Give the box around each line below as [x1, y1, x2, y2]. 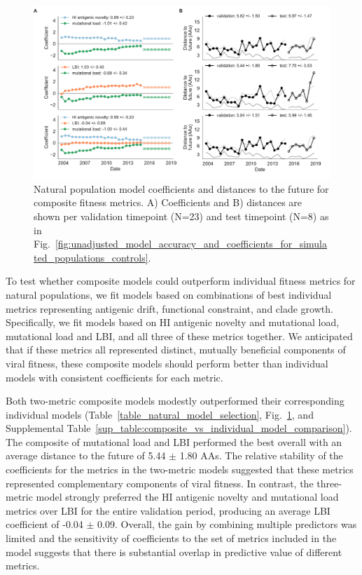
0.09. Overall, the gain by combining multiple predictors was [97, 517, 357, 532]
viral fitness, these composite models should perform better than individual [6, 356, 328, 370]
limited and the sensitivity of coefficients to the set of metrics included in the [6, 531, 337, 546]
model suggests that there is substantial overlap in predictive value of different [6, 544, 342, 559]
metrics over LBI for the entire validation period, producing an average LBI [6, 503, 330, 517]
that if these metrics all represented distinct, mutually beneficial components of [6, 342, 346, 357]
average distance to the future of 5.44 [6, 448, 166, 463]
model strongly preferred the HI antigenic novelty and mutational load [36, 489, 339, 504]
